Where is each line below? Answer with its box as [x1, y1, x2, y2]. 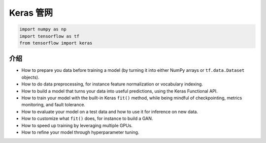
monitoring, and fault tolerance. [21, 102, 86, 108]
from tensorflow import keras [19, 40, 93, 46]
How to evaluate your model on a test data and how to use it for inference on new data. [21, 109, 198, 114]
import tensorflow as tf [19, 33, 80, 39]
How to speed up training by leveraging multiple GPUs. [21, 122, 133, 128]
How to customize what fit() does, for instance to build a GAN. [21, 115, 153, 121]
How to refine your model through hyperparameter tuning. [21, 129, 139, 135]
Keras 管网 [9, 7, 53, 18]
